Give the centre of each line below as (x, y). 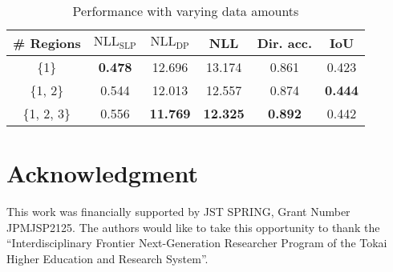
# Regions (47, 43)
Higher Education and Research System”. (107, 258)
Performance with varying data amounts (186, 11)
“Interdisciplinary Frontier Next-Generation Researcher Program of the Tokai (197, 243)
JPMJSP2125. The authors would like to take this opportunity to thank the (193, 227)
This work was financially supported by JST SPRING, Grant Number (178, 212)
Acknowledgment (102, 173)
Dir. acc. (285, 43)
